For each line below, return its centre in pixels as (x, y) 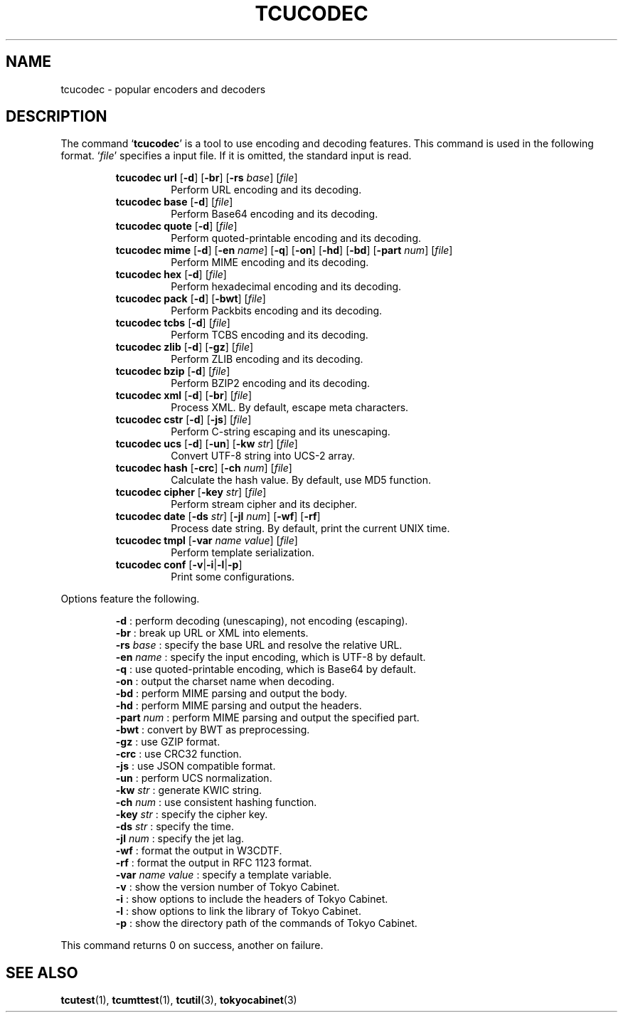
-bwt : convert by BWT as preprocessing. (213, 730)
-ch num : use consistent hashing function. (216, 802)
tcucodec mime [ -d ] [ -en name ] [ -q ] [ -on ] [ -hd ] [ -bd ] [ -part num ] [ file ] (284, 250)
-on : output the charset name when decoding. (225, 682)
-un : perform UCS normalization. (194, 778)
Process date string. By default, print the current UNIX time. (310, 529)
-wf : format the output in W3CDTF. (199, 851)
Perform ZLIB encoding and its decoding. (267, 359)
